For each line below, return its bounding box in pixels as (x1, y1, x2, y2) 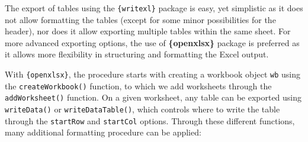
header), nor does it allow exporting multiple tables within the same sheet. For (5, 25, 291, 37)
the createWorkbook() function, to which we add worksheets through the (5, 79, 272, 92)
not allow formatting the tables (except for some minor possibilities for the (5, 13, 276, 25)
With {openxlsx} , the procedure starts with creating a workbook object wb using (5, 68, 300, 80)
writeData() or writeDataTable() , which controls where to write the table (5, 103, 280, 115)
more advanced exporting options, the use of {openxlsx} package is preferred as (5, 36, 300, 49)
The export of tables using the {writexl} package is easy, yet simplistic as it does (5, 2, 303, 14)
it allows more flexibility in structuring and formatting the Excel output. (5, 48, 269, 60)
